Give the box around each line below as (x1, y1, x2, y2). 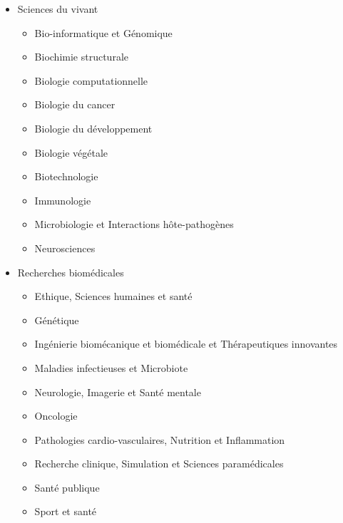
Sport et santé (34, 504, 97, 519)
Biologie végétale (34, 145, 108, 160)
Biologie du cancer (34, 97, 116, 112)
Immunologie (34, 192, 91, 207)
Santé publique (34, 480, 100, 494)
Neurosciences (34, 240, 96, 255)
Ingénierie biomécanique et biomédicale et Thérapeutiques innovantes (34, 336, 338, 351)
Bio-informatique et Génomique (34, 25, 173, 40)
